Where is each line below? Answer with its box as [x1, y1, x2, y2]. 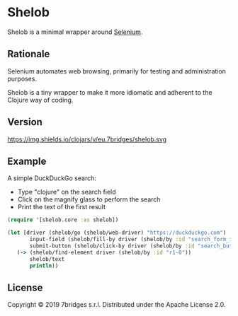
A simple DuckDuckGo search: [7, 174, 97, 182]
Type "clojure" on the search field [17, 188, 116, 197]
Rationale [7, 48, 50, 60]
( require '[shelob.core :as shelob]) [7, 216, 119, 223]
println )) [29, 262, 59, 269]
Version [7, 116, 42, 128]
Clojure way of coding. [7, 95, 74, 104]
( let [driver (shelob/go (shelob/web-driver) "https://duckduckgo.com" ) [7, 229, 227, 237]
